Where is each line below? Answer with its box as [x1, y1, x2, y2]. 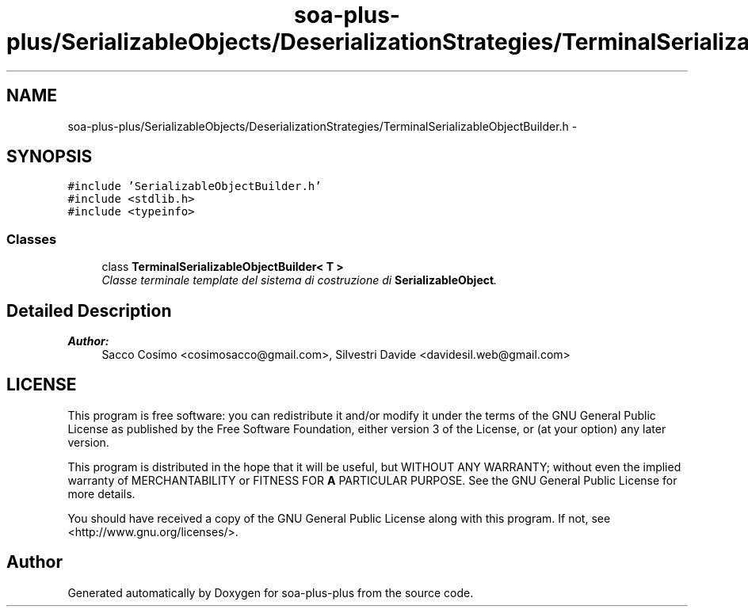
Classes [6, 230, 57, 247]
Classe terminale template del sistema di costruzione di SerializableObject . [101, 273, 498, 287]
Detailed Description [6, 300, 172, 321]
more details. [67, 486, 135, 501]
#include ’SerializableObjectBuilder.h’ [67, 180, 322, 193]
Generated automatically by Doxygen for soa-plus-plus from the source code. [67, 585, 474, 600]
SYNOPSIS [6, 147, 93, 167]
